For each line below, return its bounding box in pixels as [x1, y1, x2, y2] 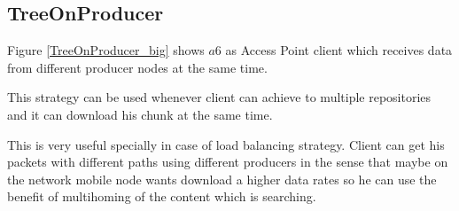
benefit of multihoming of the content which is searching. [7, 187, 316, 206]
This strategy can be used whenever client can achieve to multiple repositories [7, 88, 432, 106]
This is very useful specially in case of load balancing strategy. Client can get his [7, 135, 445, 153]
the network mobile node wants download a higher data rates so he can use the [7, 169, 437, 188]
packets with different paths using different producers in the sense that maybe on [7, 152, 448, 171]
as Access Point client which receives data [225, 41, 453, 59]
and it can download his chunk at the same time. [7, 105, 273, 123]
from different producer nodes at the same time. [7, 58, 268, 76]
